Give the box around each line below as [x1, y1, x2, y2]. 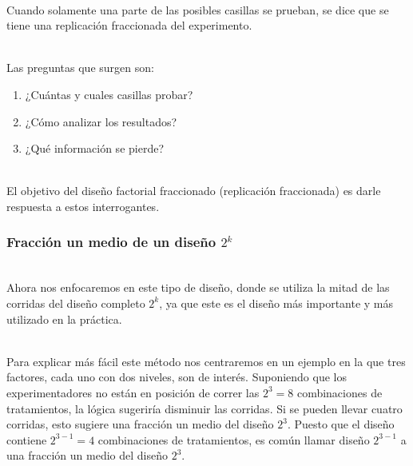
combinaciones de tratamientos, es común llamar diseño [97, 431, 370, 448]
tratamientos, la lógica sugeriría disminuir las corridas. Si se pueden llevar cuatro [6, 400, 403, 416]
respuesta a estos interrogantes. [6, 197, 160, 214]
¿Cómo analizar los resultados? [25, 113, 177, 129]
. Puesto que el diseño [287, 416, 395, 432]
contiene [6, 431, 47, 448]
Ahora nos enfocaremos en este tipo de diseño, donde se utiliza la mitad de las [6, 279, 390, 296]
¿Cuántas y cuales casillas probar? [25, 86, 193, 102]
